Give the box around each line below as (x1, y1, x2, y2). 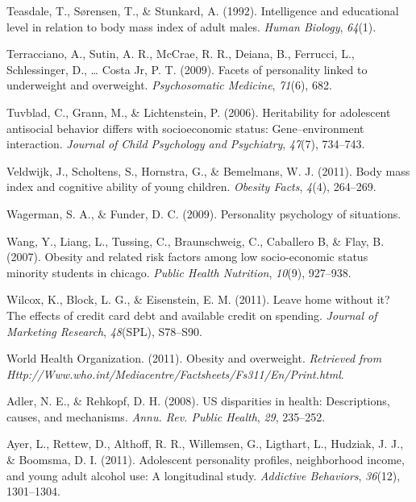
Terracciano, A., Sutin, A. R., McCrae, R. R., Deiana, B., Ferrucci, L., (6, 45, 355, 62)
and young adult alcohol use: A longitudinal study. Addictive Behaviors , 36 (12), (6, 467, 401, 483)
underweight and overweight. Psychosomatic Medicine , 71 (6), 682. (6, 77, 332, 93)
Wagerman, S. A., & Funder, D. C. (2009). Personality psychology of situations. (6, 205, 401, 222)
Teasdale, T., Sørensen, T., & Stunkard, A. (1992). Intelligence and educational (6, 2, 399, 19)
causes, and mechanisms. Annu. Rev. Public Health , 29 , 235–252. (6, 408, 326, 425)
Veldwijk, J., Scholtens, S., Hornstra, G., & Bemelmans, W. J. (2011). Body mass (6, 162, 410, 179)
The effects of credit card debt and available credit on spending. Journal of (6, 306, 377, 323)
